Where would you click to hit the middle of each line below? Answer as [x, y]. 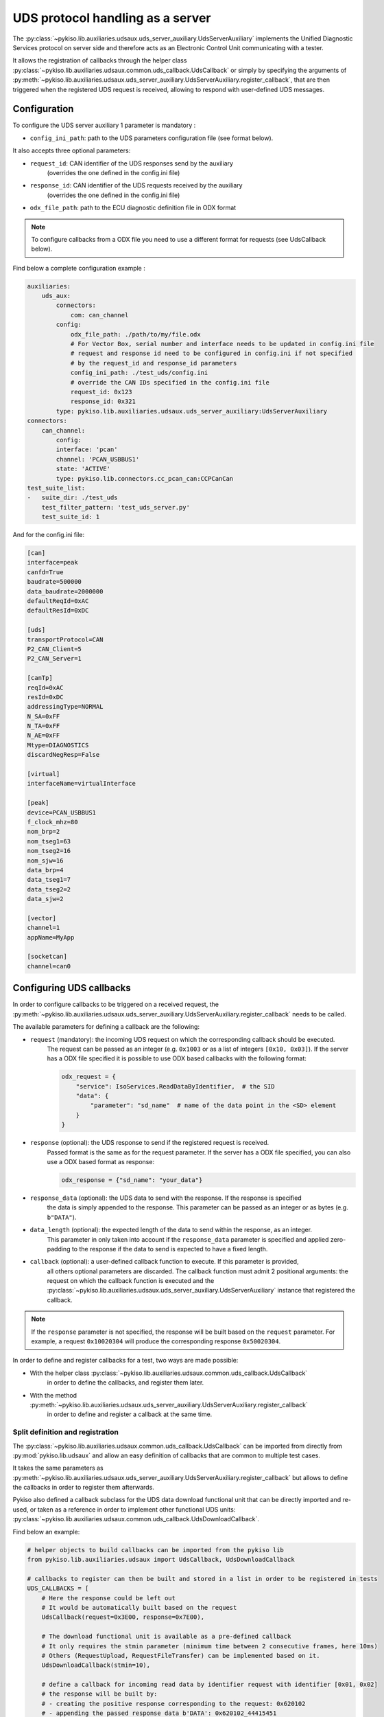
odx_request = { [89, 1077]
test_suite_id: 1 [71, 517]
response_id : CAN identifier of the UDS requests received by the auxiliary [136, 185]
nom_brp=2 [44, 832]
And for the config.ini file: [49, 535]
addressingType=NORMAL [65, 707]
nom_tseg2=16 [49, 851]
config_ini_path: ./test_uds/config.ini [139, 373]
